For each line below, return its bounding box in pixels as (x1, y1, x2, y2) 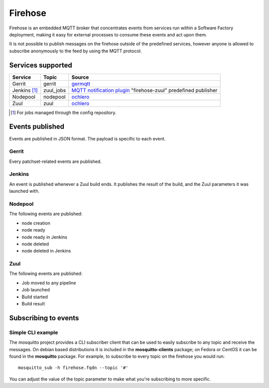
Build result (21, 301, 45, 306)
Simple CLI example (9, 329, 58, 336)
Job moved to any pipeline (21, 279, 76, 286)
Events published (9, 123, 65, 131)
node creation (21, 220, 51, 226)
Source (71, 74, 89, 81)
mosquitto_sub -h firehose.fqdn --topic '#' (18, 365, 129, 371)
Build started (21, 294, 48, 300)
